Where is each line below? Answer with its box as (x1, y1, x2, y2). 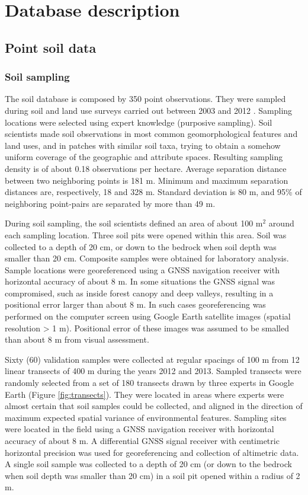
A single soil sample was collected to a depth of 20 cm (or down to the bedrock (5, 458, 292, 470)
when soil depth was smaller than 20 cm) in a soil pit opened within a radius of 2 (5, 469, 300, 481)
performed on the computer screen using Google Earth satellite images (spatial (5, 310, 291, 322)
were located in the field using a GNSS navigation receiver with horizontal (5, 423, 274, 435)
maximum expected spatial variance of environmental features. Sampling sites (5, 411, 287, 423)
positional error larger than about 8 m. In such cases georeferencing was (5, 298, 266, 311)
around (268, 217, 294, 229)
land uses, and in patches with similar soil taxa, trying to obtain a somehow (5, 139, 281, 151)
